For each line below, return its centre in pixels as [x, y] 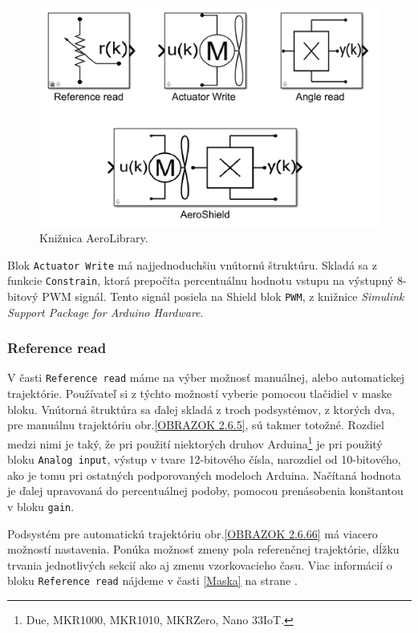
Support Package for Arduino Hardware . [106, 312]
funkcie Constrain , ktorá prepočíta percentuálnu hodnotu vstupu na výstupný [201, 280]
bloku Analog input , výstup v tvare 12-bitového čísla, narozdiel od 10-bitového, [204, 459]
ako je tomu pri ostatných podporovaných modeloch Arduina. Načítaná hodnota [204, 475]
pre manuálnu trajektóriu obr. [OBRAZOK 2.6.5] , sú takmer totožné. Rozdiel [196, 425]
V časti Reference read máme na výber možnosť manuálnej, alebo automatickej [206, 377]
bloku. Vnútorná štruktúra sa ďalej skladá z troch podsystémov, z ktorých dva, [201, 409]
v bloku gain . [41, 507]
